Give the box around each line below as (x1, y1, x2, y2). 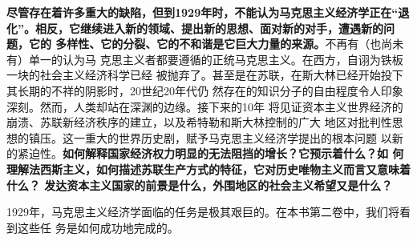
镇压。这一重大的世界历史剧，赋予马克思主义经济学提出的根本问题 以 (28, 129, 392, 146)
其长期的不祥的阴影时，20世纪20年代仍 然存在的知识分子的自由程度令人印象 (6, 82, 403, 98)
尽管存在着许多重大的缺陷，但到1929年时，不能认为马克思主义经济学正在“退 (6, 4, 410, 20)
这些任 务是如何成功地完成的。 (17, 219, 179, 235)
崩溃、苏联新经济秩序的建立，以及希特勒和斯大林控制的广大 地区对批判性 (6, 114, 392, 131)
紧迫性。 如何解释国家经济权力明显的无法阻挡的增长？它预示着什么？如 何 (17, 145, 404, 162)
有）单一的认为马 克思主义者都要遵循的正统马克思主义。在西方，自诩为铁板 (6, 50, 403, 67)
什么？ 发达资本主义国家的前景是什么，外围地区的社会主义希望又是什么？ (6, 176, 393, 193)
